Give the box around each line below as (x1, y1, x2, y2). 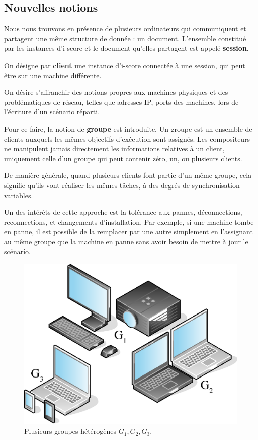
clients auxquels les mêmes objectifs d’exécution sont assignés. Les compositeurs (4, 133, 250, 144)
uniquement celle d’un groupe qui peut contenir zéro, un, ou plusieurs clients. (4, 153, 242, 163)
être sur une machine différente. (4, 70, 102, 80)
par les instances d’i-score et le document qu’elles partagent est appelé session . (4, 43, 249, 53)
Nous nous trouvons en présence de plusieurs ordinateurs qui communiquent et (4, 23, 246, 34)
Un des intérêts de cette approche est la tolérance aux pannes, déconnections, (4, 207, 242, 217)
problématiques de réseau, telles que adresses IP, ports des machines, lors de (4, 96, 239, 107)
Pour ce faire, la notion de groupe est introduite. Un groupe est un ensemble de (4, 123, 252, 134)
